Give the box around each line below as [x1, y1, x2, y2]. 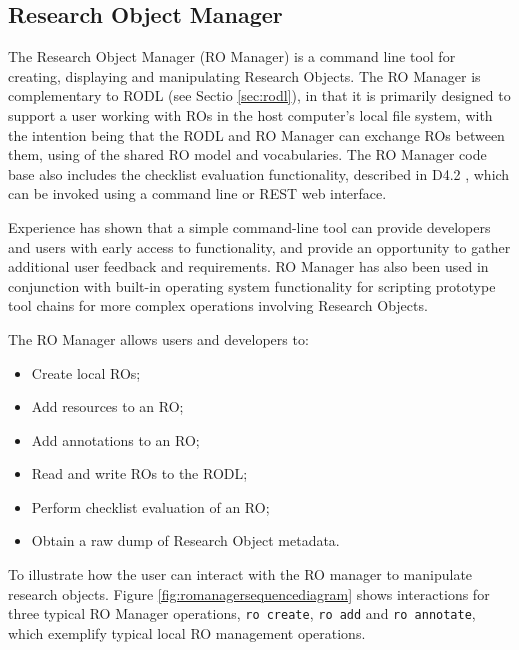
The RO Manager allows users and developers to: [8, 328, 309, 349]
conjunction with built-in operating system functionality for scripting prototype [8, 275, 496, 296]
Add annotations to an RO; [31, 429, 200, 450]
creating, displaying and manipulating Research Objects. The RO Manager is [8, 65, 481, 86]
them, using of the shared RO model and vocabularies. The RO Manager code [8, 144, 487, 165]
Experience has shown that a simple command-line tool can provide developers [8, 216, 491, 237]
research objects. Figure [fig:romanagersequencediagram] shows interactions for [8, 583, 490, 604]
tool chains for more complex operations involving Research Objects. [8, 295, 428, 316]
